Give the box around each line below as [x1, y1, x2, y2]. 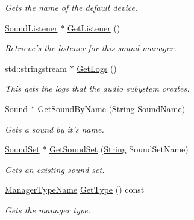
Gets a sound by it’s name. [5, 122, 104, 135]
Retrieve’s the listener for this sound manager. [5, 42, 177, 54]
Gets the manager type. [5, 203, 90, 216]
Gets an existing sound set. [5, 163, 105, 175]
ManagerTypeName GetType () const [5, 183, 145, 196]
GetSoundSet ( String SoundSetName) [49, 143, 189, 156]
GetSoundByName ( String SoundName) [37, 102, 186, 115]
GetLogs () [77, 61, 117, 74]
